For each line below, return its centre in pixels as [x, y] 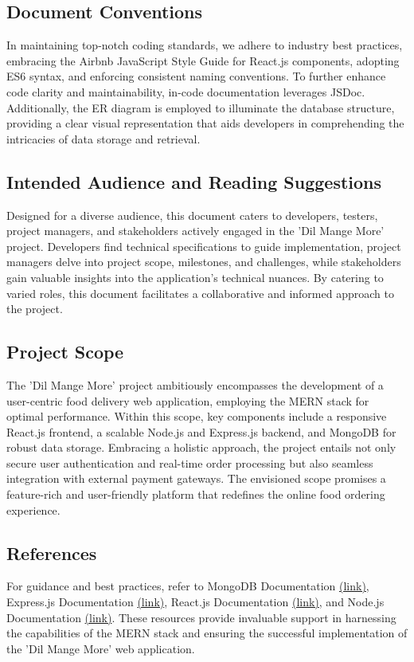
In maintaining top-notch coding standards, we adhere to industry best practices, [205, 45]
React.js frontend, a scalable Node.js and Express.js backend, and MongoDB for [201, 431]
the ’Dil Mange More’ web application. [101, 648]
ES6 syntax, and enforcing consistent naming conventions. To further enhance [196, 76]
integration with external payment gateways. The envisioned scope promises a [196, 478]
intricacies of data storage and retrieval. [103, 138]
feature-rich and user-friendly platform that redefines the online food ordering [196, 494]
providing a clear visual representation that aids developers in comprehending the [205, 123]
